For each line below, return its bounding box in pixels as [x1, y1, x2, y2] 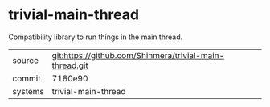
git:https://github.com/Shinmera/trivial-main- [51, 50, 225, 61]
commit [12, 73, 41, 84]
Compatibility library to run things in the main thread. [8, 32, 183, 42]
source [12, 54, 39, 65]
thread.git [51, 60, 88, 71]
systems [12, 85, 44, 97]
